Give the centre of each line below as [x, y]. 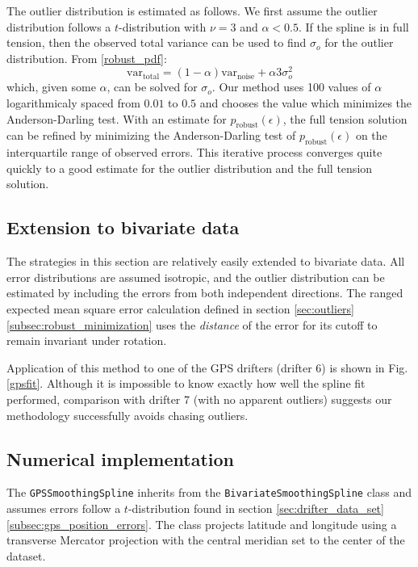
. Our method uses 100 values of [291, 87]
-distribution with [163, 26]
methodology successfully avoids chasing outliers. [127, 415]
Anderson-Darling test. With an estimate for [117, 118]
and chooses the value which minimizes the [306, 103]
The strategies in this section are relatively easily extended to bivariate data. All [206, 261]
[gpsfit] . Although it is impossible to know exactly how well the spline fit [186, 383]
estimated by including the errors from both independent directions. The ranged [205, 293]
